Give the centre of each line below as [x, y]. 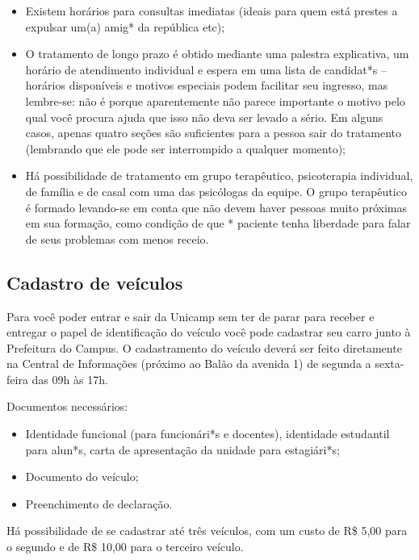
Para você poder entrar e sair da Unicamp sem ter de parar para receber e [191, 316]
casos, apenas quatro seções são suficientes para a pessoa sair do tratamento [214, 133]
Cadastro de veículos [95, 282]
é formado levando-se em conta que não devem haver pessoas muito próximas [216, 207]
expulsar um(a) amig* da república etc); [125, 26]
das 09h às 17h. [70, 379]
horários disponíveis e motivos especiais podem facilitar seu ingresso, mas [207, 85]
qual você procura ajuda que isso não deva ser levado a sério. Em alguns [204, 117]
